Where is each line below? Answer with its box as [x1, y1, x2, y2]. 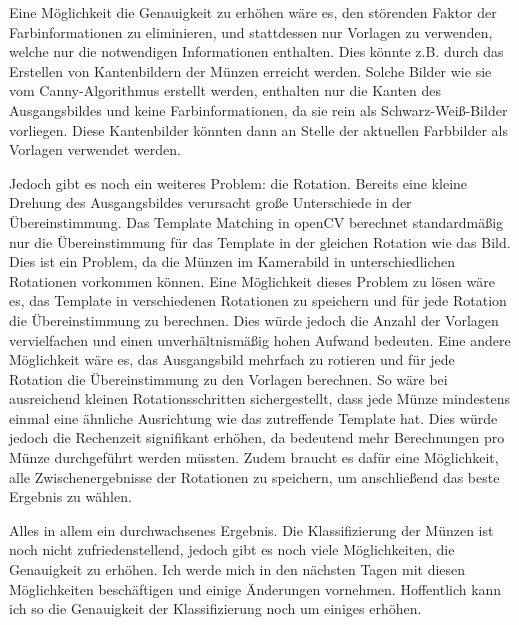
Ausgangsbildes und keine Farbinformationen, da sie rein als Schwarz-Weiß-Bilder [9, 99, 508, 120]
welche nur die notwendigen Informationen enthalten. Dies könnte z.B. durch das [9, 41, 504, 62]
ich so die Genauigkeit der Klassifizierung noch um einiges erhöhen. [9, 598, 422, 619]
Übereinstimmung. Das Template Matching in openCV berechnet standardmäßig [9, 211, 504, 232]
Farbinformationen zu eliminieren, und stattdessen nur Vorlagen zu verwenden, [9, 21, 493, 42]
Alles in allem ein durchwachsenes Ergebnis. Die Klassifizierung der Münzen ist [9, 519, 494, 540]
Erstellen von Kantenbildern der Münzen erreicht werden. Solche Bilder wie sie [9, 60, 492, 81]
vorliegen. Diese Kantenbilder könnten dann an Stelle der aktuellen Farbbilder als [9, 119, 508, 140]
